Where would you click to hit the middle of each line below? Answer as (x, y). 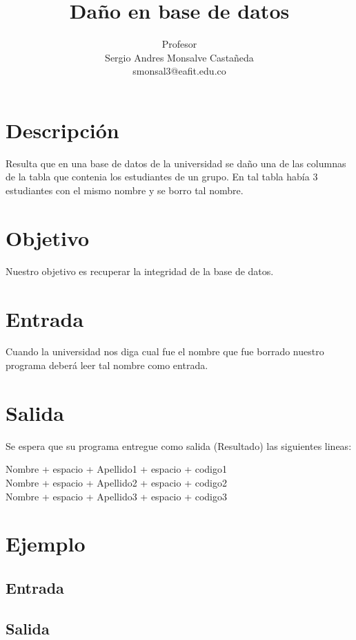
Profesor (179, 44)
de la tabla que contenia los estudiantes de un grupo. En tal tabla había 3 (162, 177)
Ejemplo (46, 544)
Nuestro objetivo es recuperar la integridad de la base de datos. (140, 271)
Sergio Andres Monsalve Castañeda (179, 57)
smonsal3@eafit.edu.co (179, 71)
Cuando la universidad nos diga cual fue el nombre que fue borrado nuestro (165, 351)
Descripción (62, 130)
